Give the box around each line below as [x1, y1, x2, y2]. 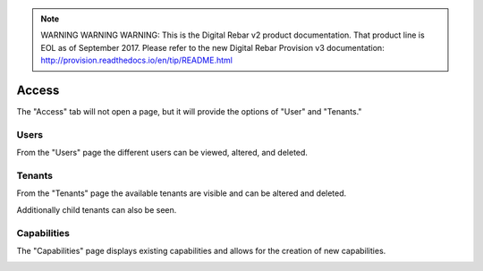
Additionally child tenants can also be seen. [16, 204, 177, 215]
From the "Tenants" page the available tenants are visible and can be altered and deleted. [16, 188, 347, 199]
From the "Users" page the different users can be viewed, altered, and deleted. [16, 148, 309, 158]
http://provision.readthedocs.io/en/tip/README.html [40, 55, 233, 66]
